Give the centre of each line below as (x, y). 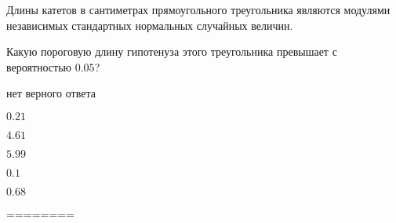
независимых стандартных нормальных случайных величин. (150, 25)
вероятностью (39, 66)
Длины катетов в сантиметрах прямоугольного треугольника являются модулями (198, 9)
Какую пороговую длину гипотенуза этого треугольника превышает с (172, 51)
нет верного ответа (51, 93)
